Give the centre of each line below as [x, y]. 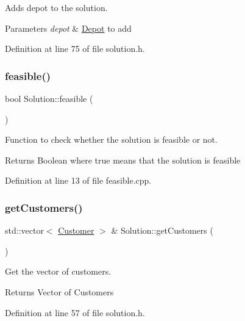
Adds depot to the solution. [56, 7]
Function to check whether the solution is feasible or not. [111, 139]
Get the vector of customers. [58, 271]
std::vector [24, 230]
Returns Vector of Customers [59, 291]
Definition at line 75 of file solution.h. [75, 49]
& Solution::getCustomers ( [162, 230]
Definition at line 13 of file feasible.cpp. [78, 180]
